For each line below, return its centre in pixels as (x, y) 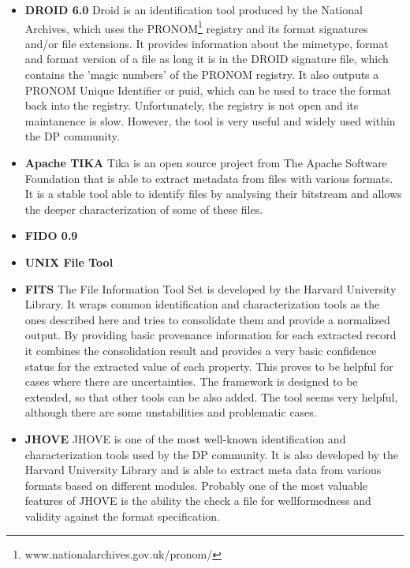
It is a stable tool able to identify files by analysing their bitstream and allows (213, 194)
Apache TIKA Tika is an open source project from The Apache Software (206, 163)
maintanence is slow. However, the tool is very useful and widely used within (210, 120)
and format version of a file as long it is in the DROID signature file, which (207, 59)
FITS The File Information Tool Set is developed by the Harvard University (211, 288)
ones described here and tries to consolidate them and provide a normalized (207, 319)
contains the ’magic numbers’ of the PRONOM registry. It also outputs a (202, 75)
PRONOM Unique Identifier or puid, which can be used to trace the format (208, 90)
